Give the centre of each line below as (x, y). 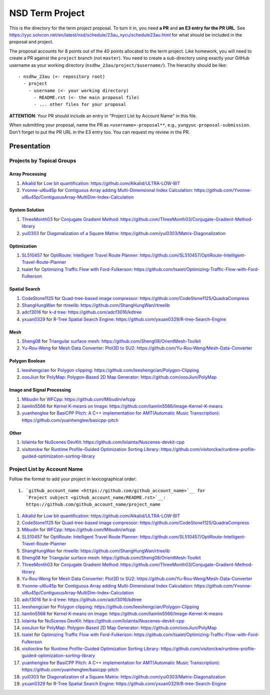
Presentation (30, 146)
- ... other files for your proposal (80, 104)
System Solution (27, 210)
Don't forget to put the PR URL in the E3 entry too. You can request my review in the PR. (99, 132)
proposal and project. (31, 42)
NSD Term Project (47, 13)
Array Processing (28, 174)
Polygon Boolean (27, 361)
